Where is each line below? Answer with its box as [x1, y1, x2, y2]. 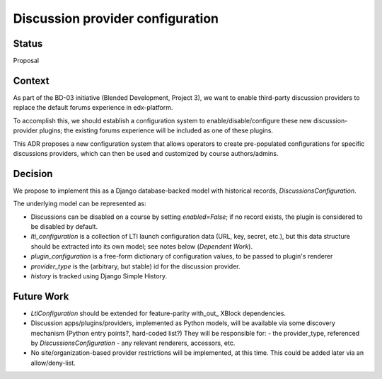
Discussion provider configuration [13, 11, 219, 26]
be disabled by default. [30, 222, 98, 230]
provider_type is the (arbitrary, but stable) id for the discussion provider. [30, 262, 241, 271]
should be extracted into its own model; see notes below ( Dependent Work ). [30, 242, 253, 251]
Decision [13, 167, 53, 180]
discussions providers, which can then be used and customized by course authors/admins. [13, 149, 279, 157]
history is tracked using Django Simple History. [30, 271, 168, 280]
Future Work [13, 290, 69, 302]
